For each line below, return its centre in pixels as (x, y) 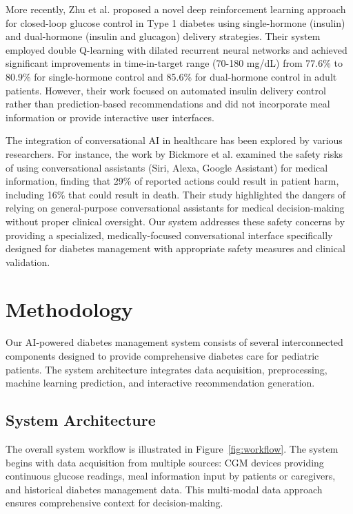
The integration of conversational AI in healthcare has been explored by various (174, 140)
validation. (28, 261)
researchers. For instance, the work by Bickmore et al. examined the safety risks (174, 153)
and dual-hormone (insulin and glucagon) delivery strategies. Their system (163, 36)
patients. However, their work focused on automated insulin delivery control (166, 90)
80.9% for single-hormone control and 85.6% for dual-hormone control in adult (171, 76)
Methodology (69, 309)
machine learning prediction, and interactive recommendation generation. (160, 383)
